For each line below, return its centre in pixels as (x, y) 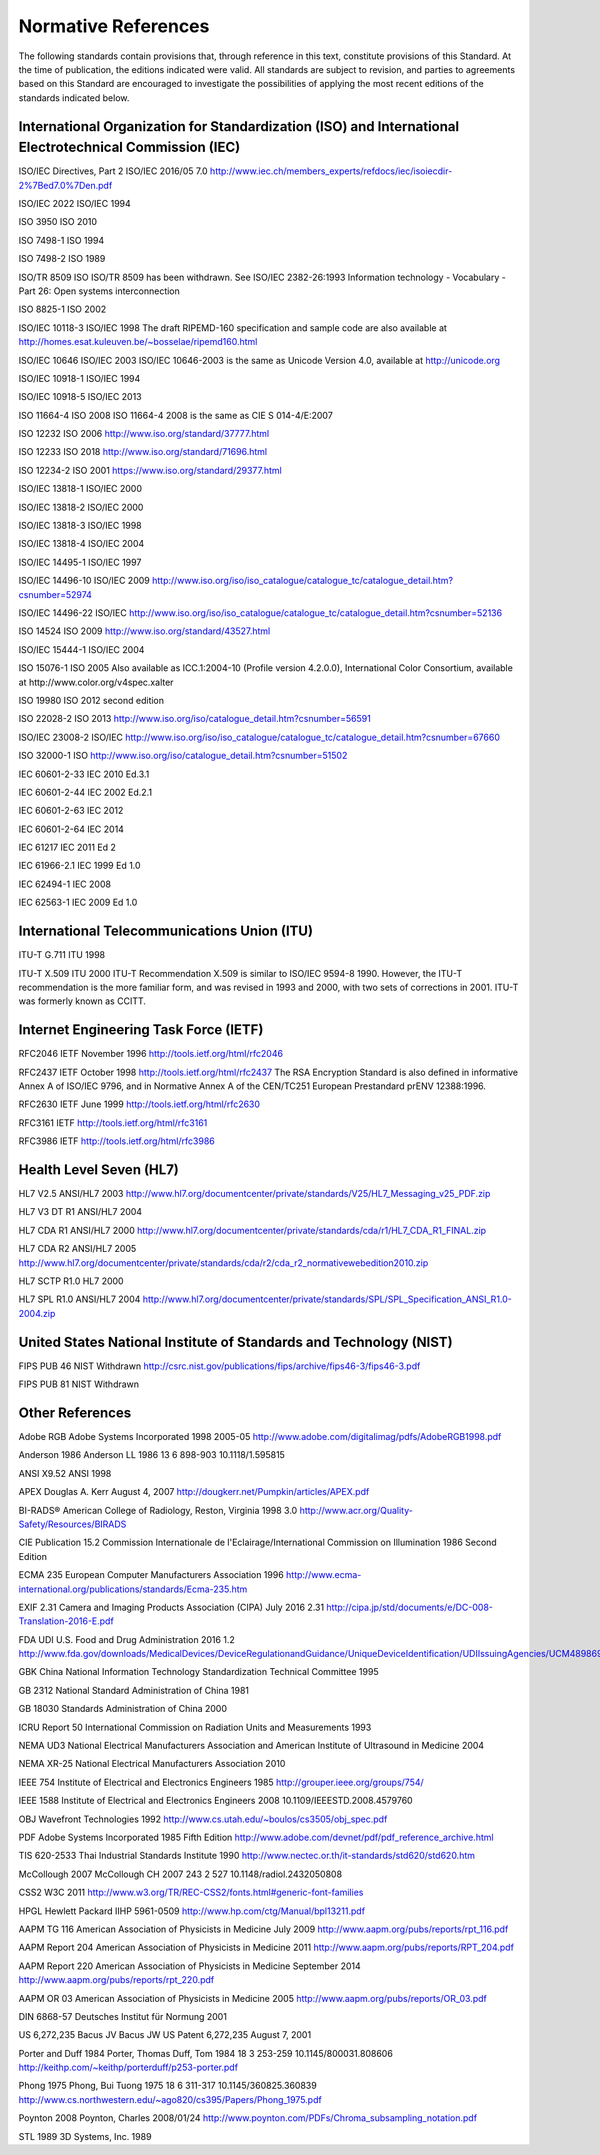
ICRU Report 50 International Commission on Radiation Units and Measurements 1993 (195, 1727)
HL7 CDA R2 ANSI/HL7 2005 (77, 1249)
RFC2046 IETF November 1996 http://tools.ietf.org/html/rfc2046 (151, 1054)
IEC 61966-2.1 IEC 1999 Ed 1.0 (79, 866)
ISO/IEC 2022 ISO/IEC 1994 (75, 203)
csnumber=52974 (55, 594)
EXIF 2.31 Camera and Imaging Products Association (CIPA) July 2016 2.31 (171, 1607)
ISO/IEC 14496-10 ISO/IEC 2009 (84, 581)
